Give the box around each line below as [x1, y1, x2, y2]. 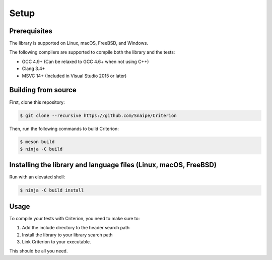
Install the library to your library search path [22, 232, 113, 238]
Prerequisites [9, 27, 52, 35]
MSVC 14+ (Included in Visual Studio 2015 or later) [22, 73, 127, 79]
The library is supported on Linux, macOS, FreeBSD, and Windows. [9, 40, 149, 46]
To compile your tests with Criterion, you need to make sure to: [9, 215, 140, 221]
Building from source [9, 86, 77, 94]
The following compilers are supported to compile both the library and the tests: [9, 49, 175, 55]
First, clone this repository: [9, 99, 65, 105]
